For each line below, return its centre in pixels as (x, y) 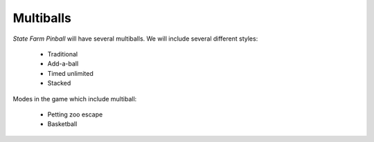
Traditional (63, 54)
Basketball (62, 124)
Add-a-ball (63, 64)
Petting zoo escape (75, 114)
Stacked (59, 83)
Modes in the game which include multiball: (75, 99)
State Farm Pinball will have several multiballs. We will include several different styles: (135, 39)
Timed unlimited (70, 73)
